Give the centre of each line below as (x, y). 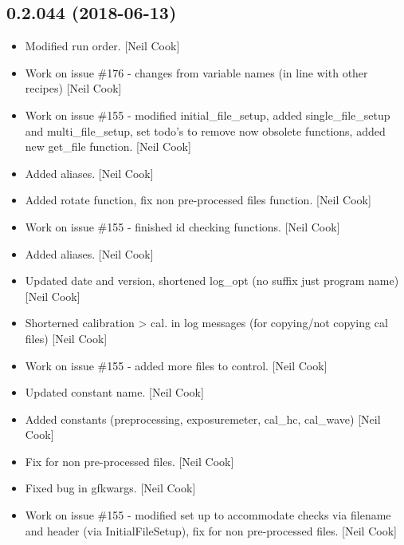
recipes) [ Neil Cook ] (73, 88)
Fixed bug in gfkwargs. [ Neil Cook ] (110, 488)
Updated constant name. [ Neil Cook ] (114, 392)
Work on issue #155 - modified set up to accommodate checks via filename (208, 515)
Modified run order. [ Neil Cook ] (102, 46)
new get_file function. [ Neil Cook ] (108, 146)
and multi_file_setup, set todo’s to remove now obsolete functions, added (205, 130)
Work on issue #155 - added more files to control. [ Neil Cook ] (176, 365)
